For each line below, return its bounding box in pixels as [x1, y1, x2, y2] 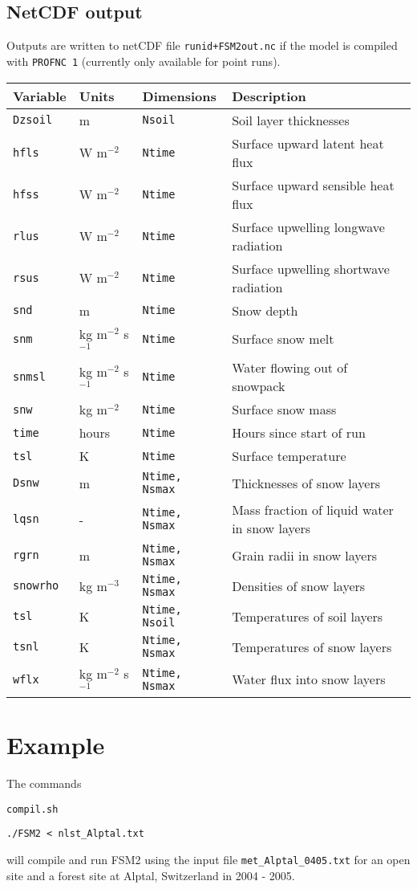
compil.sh [6, 803, 59, 815]
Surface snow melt [232, 329, 334, 349]
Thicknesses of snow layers [232, 473, 381, 492]
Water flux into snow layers [232, 670, 386, 689]
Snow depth [232, 300, 298, 320]
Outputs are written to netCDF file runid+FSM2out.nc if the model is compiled [6, 37, 398, 54]
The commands [6, 775, 82, 792]
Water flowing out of [232, 358, 348, 377]
